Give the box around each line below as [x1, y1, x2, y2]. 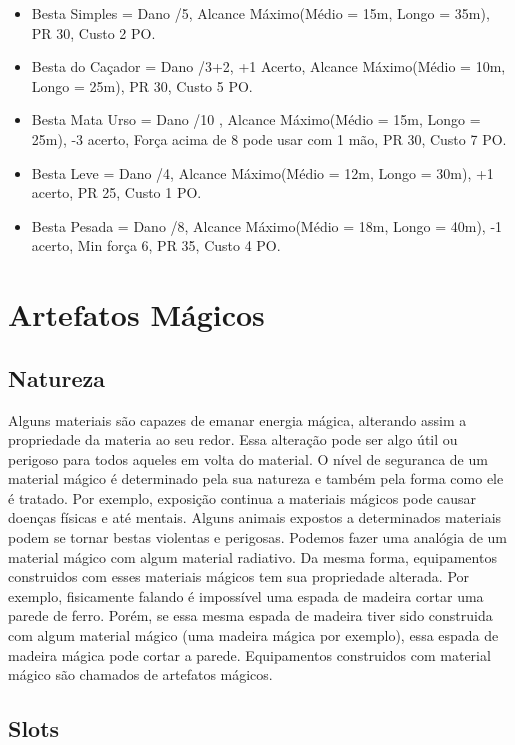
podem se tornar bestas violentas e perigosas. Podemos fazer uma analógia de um [8, 527, 508, 548]
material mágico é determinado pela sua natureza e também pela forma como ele [8, 468, 504, 489]
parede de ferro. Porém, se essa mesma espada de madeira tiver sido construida [8, 605, 493, 626]
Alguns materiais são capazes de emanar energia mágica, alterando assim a [8, 409, 467, 430]
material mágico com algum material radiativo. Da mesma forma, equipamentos [8, 546, 497, 567]
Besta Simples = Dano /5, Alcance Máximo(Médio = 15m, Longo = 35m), [31, 3, 490, 23]
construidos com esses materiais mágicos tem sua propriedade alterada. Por [8, 566, 470, 587]
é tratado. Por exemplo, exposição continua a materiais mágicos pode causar [8, 487, 477, 508]
